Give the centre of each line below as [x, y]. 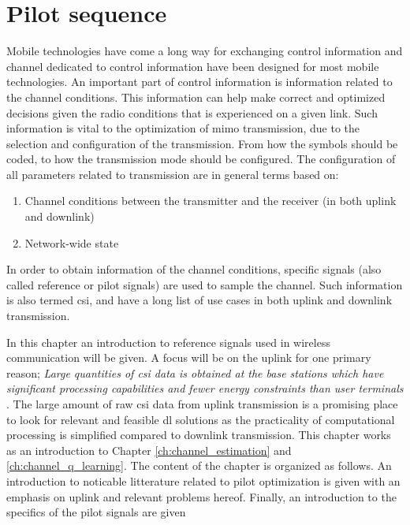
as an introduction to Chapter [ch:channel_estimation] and [149, 450]
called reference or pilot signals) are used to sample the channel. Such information [205, 284]
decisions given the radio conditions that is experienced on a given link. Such [192, 112]
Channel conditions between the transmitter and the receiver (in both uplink [211, 201]
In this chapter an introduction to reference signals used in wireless [168, 342]
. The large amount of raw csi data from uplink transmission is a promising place [202, 404]
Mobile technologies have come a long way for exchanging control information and [205, 51]
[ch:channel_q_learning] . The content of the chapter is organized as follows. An [199, 465]
